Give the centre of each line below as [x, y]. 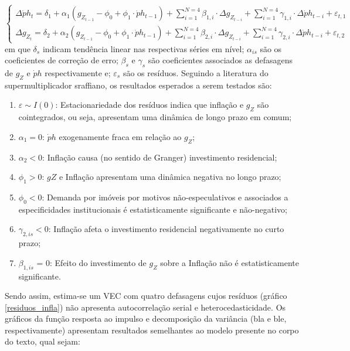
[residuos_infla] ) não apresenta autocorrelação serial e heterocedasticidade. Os [145, 307]
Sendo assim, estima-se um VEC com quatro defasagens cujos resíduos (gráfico [146, 296]
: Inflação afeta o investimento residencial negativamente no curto [166, 229]
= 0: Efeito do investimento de [91, 262]
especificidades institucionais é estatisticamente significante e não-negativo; [153, 209]
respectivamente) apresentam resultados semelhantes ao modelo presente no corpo [152, 330]
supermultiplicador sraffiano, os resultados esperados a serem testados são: [138, 85]
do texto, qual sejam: [43, 341]
